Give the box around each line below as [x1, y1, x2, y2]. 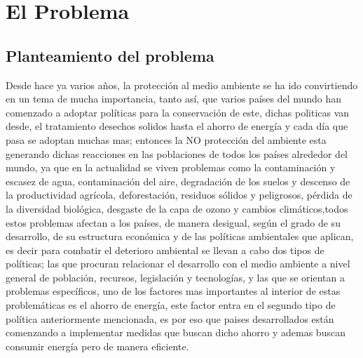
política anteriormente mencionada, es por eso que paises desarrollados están [6, 311, 334, 326]
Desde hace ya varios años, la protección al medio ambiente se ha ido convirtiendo [6, 77, 358, 92]
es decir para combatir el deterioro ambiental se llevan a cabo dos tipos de [6, 242, 324, 257]
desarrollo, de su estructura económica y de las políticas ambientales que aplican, [6, 229, 354, 244]
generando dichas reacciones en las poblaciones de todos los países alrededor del [6, 146, 348, 161]
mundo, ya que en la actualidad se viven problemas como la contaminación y [6, 160, 336, 175]
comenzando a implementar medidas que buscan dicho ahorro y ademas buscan [6, 325, 345, 340]
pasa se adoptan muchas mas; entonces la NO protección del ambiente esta [6, 132, 327, 147]
